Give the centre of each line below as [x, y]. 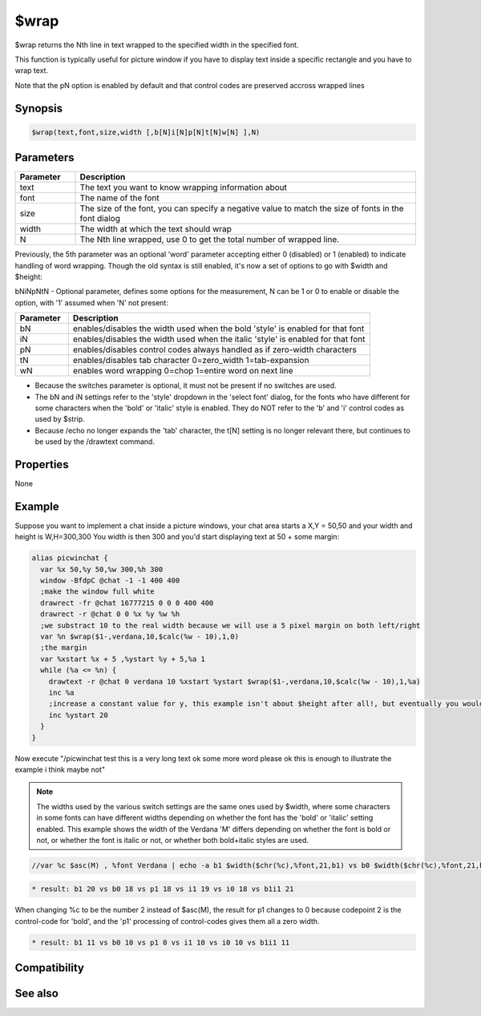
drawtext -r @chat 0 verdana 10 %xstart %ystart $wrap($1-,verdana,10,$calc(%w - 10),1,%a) [234, 681]
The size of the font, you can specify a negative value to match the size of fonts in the [242, 208]
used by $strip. [60, 419]
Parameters [44, 157]
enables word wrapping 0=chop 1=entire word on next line [183, 371]
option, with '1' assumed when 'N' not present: [91, 302]
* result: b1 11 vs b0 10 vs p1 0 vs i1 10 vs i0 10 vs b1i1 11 [161, 942]
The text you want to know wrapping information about [184, 187]
